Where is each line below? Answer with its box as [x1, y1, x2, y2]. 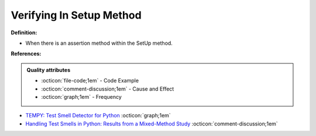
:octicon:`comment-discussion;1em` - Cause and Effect [41, 85, 174, 92]
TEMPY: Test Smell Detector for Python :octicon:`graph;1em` [25, 112, 171, 119]
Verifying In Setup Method [11, 9, 142, 22]
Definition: [11, 29, 37, 36]
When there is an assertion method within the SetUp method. [25, 40, 173, 46]
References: [11, 50, 42, 58]
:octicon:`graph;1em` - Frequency [41, 93, 122, 100]
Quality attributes [26, 66, 70, 73]
